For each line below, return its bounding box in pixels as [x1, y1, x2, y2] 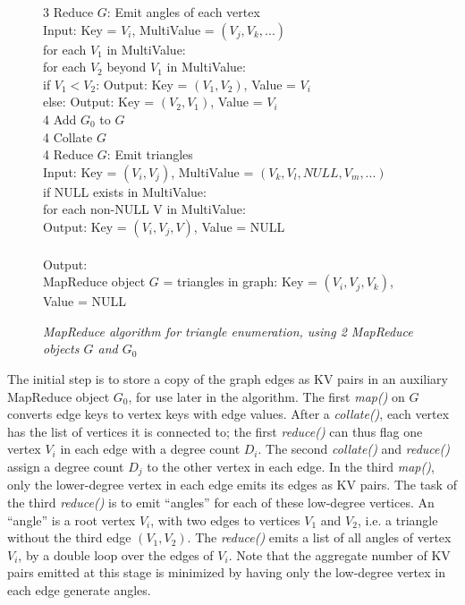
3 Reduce [43, 3, 94, 21]
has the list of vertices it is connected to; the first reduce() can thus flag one [7, 422, 423, 440]
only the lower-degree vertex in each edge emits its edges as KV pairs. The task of [7, 475, 457, 494]
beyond [106, 57, 147, 76]
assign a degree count [7, 456, 124, 475]
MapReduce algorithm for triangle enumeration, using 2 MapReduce [43, 321, 413, 340]
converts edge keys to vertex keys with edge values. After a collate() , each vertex [7, 405, 450, 423]
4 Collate [43, 127, 93, 146]
